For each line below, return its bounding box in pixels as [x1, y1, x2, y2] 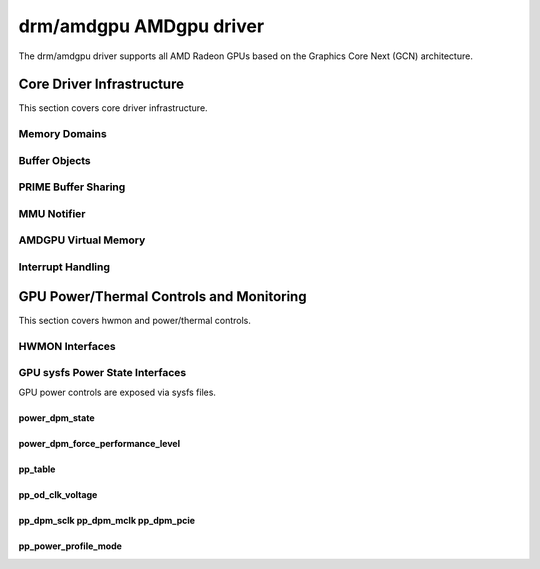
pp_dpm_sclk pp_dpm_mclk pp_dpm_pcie [18, 515, 195, 527]
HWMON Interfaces [18, 339, 116, 353]
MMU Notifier [18, 206, 86, 220]
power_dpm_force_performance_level [18, 438, 180, 450]
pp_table [18, 463, 56, 475]
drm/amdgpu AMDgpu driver [18, 15, 265, 37]
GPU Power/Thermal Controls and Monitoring [18, 288, 307, 305]
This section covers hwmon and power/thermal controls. [18, 314, 252, 326]
